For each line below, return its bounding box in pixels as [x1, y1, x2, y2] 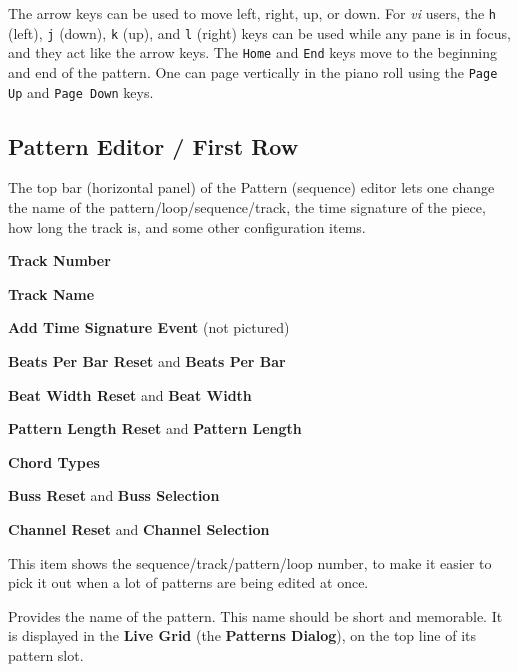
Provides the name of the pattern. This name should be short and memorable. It [8, 605, 503, 626]
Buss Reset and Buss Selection [8, 485, 220, 506]
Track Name [8, 283, 95, 304]
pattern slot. [8, 644, 84, 665]
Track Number [8, 250, 111, 271]
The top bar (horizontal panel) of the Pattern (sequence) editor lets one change [8, 177, 495, 198]
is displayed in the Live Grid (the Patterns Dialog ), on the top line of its [8, 625, 477, 646]
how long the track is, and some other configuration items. [8, 216, 366, 237]
